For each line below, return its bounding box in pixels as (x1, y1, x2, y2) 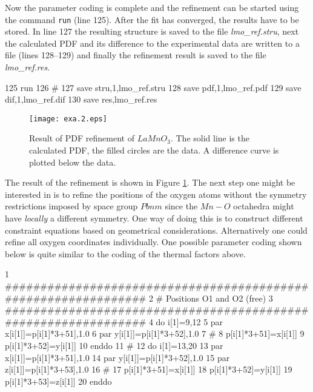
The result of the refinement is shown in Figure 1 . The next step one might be (5, 176, 295, 189)
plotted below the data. (29, 155, 116, 168)
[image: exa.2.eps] (29, 114, 107, 123)
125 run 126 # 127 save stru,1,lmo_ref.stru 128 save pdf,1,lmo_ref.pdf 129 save (5, 81, 301, 93)
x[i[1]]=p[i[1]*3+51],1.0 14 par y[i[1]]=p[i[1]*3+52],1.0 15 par (5, 351, 230, 363)
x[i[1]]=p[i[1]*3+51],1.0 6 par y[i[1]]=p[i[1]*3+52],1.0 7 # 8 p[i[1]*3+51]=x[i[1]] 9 (5, 327, 305, 340)
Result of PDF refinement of (29, 132, 134, 144)
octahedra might (233, 200, 294, 212)
